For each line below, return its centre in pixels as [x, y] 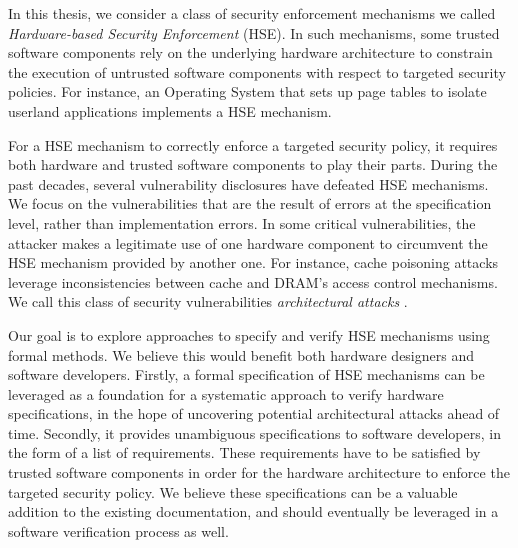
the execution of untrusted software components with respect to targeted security [257, 71]
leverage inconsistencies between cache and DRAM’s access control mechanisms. [253, 281]
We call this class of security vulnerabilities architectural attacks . [208, 301]
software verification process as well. [118, 530]
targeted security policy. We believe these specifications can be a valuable [233, 491]
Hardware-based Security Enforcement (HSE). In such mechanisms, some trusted [254, 32]
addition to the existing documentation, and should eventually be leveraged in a [253, 511]
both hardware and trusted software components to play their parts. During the [253, 164]
